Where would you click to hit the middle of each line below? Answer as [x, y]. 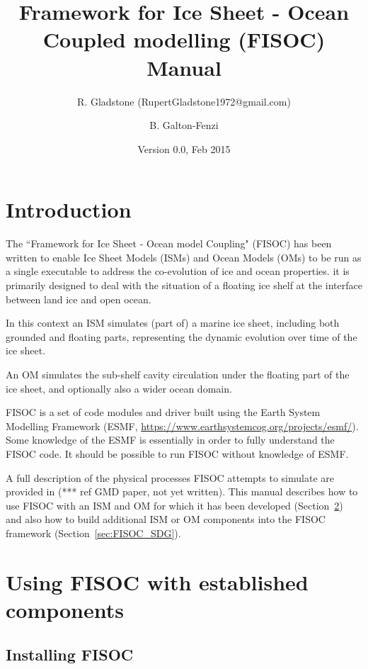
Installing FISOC [70, 654]
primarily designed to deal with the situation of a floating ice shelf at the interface [184, 285]
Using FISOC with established [157, 581]
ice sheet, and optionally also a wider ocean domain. [119, 388]
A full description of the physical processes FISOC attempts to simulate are [170, 477]
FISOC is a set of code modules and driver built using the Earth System [163, 412]
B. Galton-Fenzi [184, 125]
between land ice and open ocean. [79, 299]
